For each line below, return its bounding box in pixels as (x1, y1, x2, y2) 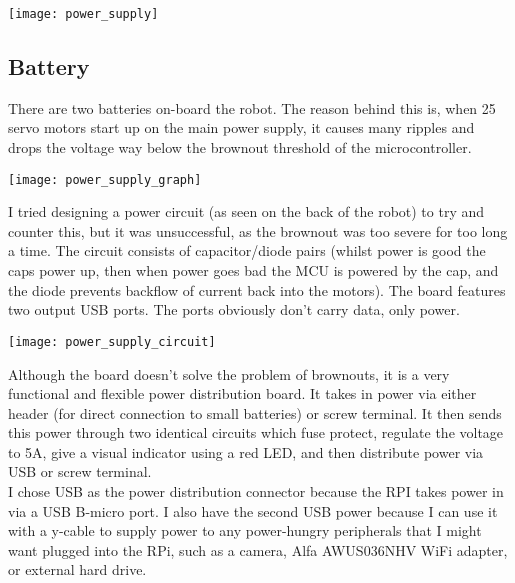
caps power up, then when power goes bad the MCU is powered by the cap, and (8, 260, 499, 281)
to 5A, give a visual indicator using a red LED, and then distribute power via (8, 441, 484, 462)
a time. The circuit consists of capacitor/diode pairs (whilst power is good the (8, 240, 486, 261)
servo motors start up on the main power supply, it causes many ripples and (8, 117, 475, 138)
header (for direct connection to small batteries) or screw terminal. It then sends (8, 402, 502, 423)
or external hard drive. (8, 559, 147, 580)
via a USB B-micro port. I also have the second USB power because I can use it (8, 500, 498, 521)
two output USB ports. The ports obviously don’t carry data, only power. (8, 299, 460, 320)
